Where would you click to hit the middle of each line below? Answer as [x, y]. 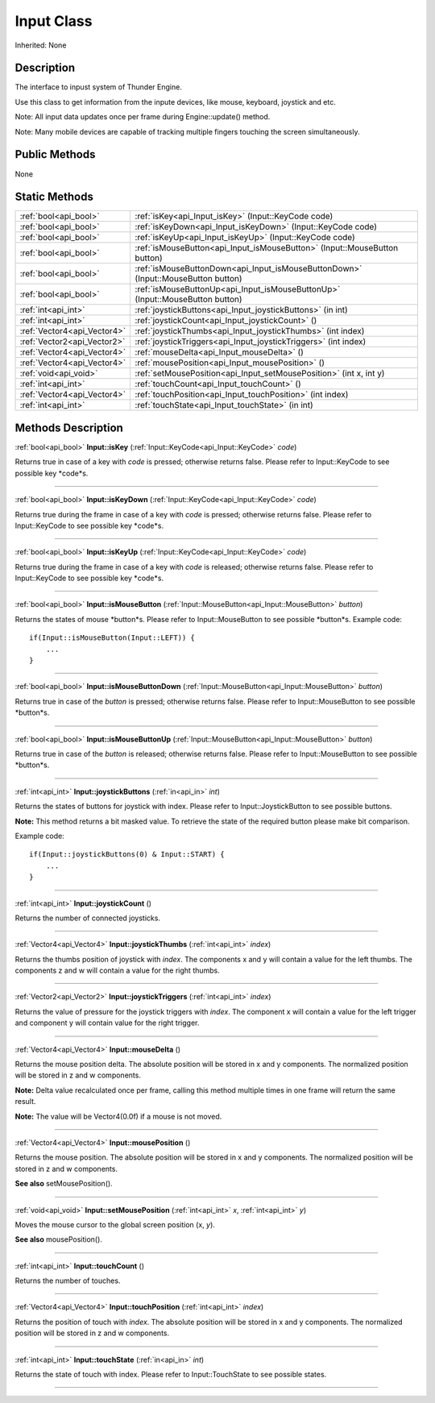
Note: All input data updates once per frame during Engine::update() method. [143, 117]
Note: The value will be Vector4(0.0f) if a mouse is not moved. [118, 1116]
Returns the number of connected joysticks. [88, 918]
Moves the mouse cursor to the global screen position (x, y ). [115, 1224]
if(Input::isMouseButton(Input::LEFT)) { [112, 638]
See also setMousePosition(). [64, 1184]
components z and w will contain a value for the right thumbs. [118, 970]
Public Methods [55, 154]
